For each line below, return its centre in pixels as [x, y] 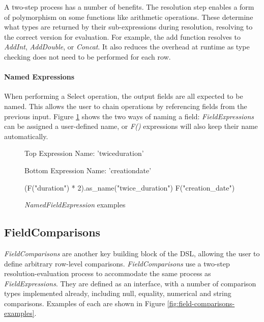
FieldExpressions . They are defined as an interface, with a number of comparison [130, 283]
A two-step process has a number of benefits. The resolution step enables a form [129, 7]
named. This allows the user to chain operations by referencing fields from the [126, 106]
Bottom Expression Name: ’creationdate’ [88, 170]
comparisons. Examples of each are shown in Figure [85, 303]
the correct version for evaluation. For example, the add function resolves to [122, 36]
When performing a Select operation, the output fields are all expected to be [124, 96]
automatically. [26, 136]
